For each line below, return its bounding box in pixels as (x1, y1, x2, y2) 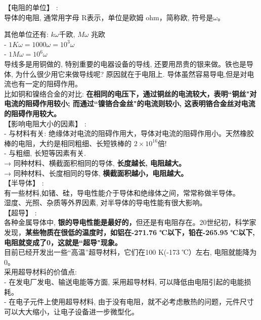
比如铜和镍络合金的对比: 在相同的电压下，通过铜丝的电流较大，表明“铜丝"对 (4, 88, 257, 99)
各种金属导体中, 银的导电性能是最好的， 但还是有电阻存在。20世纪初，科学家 (4, 217, 256, 227)
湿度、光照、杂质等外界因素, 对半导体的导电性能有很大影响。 (4, 197, 207, 208)
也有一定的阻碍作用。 (11, 78, 82, 89)
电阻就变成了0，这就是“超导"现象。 (4, 237, 122, 247)
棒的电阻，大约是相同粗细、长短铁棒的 (4, 138, 132, 148)
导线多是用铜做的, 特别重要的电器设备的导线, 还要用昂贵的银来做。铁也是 (4, 58, 247, 69)
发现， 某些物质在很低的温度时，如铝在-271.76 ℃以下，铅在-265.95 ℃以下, (4, 227, 255, 238)
